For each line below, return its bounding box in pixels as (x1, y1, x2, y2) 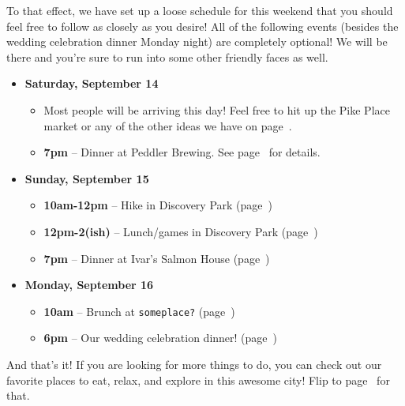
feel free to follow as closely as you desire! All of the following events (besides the (6, 17, 399, 34)
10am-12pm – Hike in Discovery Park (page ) (43, 197, 272, 213)
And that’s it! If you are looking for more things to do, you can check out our (6, 355, 382, 372)
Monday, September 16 (24, 276, 154, 293)
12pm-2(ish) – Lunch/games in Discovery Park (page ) (43, 223, 318, 239)
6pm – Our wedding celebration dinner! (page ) (43, 329, 277, 346)
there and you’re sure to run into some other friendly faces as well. (6, 48, 328, 65)
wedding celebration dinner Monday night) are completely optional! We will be (6, 33, 388, 50)
